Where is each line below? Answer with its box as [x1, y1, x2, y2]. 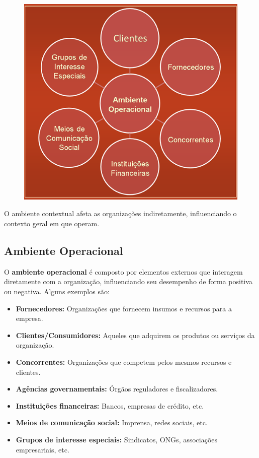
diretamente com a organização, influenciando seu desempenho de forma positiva [4, 276, 252, 287]
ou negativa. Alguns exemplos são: [4, 286, 110, 297]
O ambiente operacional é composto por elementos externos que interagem [4, 266, 243, 277]
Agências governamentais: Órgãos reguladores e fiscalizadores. [16, 383, 218, 394]
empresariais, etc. [16, 444, 69, 454]
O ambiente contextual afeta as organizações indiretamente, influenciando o [4, 208, 237, 219]
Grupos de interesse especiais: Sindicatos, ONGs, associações [16, 434, 218, 444]
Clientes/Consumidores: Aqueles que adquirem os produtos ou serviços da [16, 330, 255, 340]
